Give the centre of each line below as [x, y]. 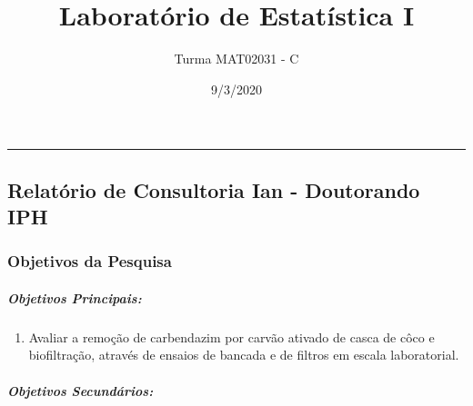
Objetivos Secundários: [81, 390]
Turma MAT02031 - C [236, 59]
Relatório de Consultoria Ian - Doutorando [214, 189]
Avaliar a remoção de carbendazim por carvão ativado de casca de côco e [231, 337]
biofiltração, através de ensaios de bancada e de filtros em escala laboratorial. [244, 355]
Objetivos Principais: [75, 297]
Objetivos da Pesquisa [90, 261]
